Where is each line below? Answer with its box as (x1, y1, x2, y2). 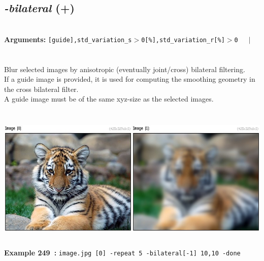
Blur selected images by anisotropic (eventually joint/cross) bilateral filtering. (4, 63, 245, 74)
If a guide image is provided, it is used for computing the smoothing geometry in (4, 74, 255, 84)
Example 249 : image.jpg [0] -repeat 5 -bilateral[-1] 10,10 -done (4, 247, 241, 258)
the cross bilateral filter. (4, 83, 79, 94)
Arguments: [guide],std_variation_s (4, 34, 132, 44)
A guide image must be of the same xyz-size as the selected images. (4, 93, 214, 104)
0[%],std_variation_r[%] (141, 36, 225, 44)
